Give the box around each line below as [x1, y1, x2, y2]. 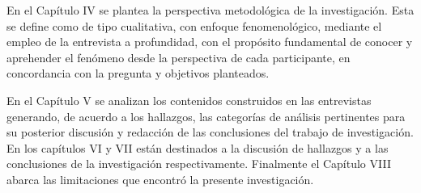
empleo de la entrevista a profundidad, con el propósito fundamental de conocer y [6, 33, 413, 50]
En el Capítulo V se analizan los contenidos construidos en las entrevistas [6, 91, 372, 108]
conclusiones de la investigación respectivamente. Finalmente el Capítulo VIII [6, 155, 391, 172]
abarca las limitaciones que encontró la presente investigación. [6, 170, 314, 187]
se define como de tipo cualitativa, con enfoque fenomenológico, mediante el [6, 17, 382, 34]
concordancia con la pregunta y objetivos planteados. [6, 65, 270, 82]
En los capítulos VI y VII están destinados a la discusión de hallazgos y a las [6, 139, 389, 156]
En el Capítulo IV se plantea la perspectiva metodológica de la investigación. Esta [6, 2, 415, 18]
